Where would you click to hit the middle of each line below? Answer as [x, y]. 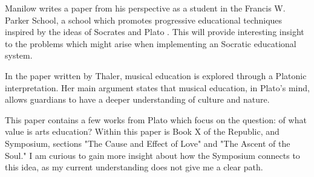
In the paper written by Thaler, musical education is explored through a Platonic [156, 75]
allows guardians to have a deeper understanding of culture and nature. [137, 99]
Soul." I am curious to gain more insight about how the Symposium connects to [152, 155]
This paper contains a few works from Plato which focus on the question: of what [156, 119]
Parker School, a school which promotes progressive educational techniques [144, 20]
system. [19, 55]
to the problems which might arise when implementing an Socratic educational [151, 43]
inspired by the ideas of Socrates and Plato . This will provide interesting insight [155, 32]
